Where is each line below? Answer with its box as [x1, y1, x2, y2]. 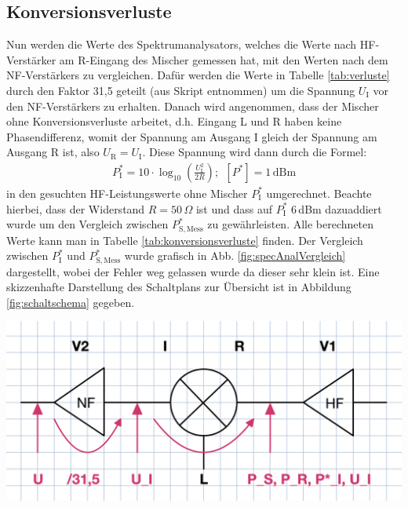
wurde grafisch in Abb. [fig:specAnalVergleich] [124, 247, 346, 264]
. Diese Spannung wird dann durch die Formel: [142, 144, 367, 160]
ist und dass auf [195, 200, 272, 217]
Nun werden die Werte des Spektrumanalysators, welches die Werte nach [6, 36, 357, 53]
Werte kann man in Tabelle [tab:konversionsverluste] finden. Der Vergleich [6, 232, 363, 248]
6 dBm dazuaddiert [291, 200, 382, 217]
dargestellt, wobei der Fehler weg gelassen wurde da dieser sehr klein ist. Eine [6, 263, 380, 279]
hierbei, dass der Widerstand [6, 200, 145, 217]
